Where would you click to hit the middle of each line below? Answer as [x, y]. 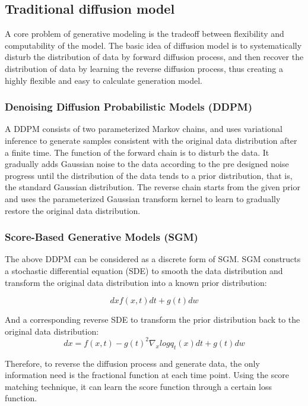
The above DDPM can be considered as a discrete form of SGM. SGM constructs [153, 259]
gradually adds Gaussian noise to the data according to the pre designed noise [147, 164]
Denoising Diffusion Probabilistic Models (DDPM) [129, 107]
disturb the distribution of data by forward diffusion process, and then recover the [154, 57]
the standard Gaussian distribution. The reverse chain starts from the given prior [153, 187]
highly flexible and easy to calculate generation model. [104, 80]
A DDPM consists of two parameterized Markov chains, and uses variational [144, 129]
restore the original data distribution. [73, 210]
